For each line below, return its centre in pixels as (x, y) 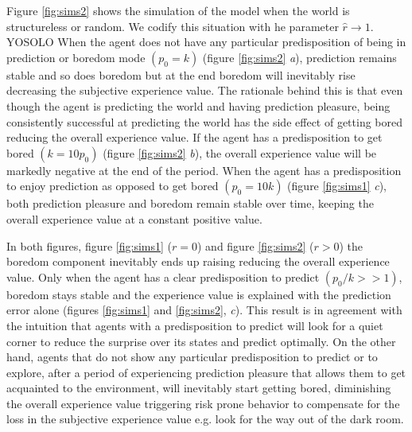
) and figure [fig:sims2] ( (255, 245)
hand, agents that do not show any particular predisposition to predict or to (192, 357)
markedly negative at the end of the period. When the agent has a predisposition (204, 170)
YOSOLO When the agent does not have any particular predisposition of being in (206, 42)
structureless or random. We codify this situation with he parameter (173, 26)
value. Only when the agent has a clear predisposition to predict (163, 276)
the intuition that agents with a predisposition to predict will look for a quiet (195, 325)
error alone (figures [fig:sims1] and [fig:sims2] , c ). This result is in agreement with (204, 310)
